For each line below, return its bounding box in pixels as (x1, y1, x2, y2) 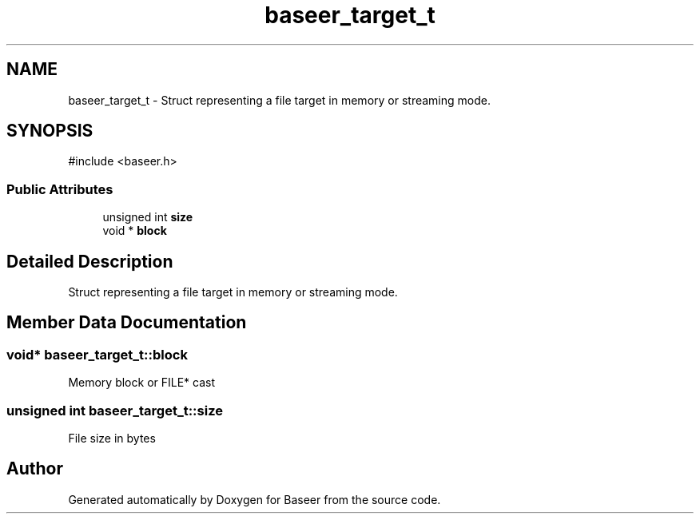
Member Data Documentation (6, 312, 247, 333)
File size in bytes (68, 431, 156, 445)
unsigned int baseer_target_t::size (6, 402, 223, 419)
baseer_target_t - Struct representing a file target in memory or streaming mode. (68, 93, 491, 107)
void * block (102, 224, 167, 238)
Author (6, 458, 63, 479)
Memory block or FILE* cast (68, 375, 216, 390)
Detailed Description (6, 251, 173, 272)
